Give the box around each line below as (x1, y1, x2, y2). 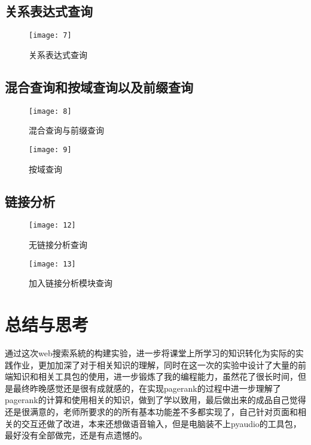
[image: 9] (29, 145, 72, 154)
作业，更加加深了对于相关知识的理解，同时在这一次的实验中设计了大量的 (13, 358, 298, 371)
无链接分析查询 (29, 238, 87, 251)
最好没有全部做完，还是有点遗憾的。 (5, 429, 147, 441)
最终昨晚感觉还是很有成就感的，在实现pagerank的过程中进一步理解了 (13, 382, 281, 394)
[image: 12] (29, 221, 76, 230)
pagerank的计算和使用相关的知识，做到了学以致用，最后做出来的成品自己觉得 (5, 393, 306, 406)
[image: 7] (29, 31, 72, 40)
